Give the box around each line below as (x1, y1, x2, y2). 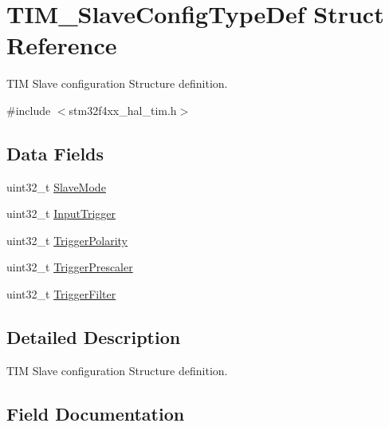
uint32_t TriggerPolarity (6, 231, 128, 248)
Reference (6, 29, 117, 61)
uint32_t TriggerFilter (6, 286, 116, 302)
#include (6, 101, 51, 118)
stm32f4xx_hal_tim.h (69, 101, 177, 118)
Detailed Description (6, 325, 181, 350)
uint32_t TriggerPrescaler (6, 259, 133, 275)
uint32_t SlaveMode (6, 178, 106, 195)
